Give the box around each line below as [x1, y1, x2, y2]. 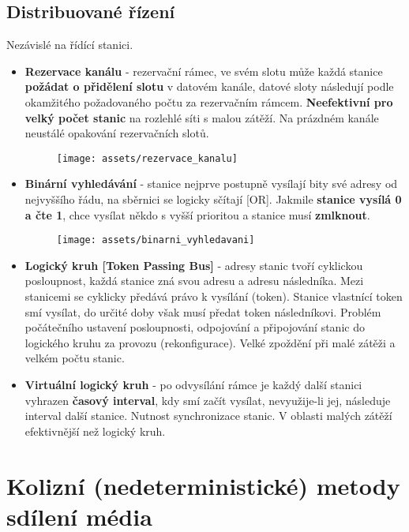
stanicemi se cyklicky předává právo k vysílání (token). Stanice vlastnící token [24, 288, 403, 305]
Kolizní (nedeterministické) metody [6, 469, 400, 501]
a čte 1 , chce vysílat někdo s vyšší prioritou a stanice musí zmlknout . [24, 206, 370, 223]
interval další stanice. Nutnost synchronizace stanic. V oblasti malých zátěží [24, 407, 392, 424]
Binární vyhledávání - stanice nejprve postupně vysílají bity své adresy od [24, 175, 398, 192]
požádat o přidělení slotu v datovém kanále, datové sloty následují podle [24, 78, 394, 95]
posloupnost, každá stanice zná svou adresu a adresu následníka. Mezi [24, 272, 364, 289]
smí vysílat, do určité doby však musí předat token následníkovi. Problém [24, 303, 381, 320]
